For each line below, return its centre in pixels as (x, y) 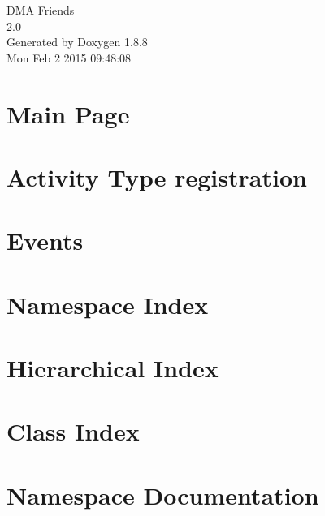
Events (45, 241)
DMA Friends (41, 10)
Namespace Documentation (163, 494)
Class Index (73, 431)
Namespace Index (108, 304)
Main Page (68, 113)
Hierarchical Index (113, 368)
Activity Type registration (157, 176)
